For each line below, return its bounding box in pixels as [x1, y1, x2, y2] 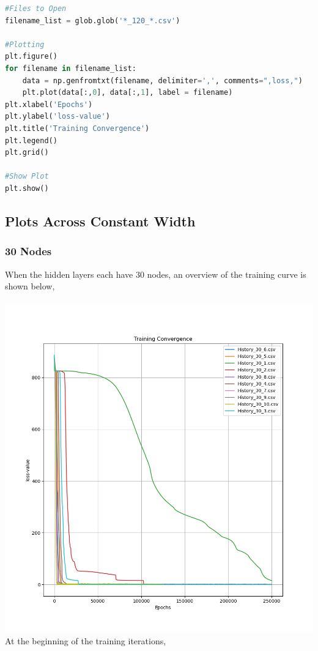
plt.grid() [5, 148, 49, 157]
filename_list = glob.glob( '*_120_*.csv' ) [5, 16, 180, 25]
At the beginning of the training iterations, [5, 634, 166, 647]
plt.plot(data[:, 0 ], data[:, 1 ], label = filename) [22, 88, 233, 97]
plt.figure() [5, 52, 57, 61]
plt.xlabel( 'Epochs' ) [5, 100, 93, 109]
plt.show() [5, 184, 49, 193]
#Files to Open [5, 4, 67, 13]
